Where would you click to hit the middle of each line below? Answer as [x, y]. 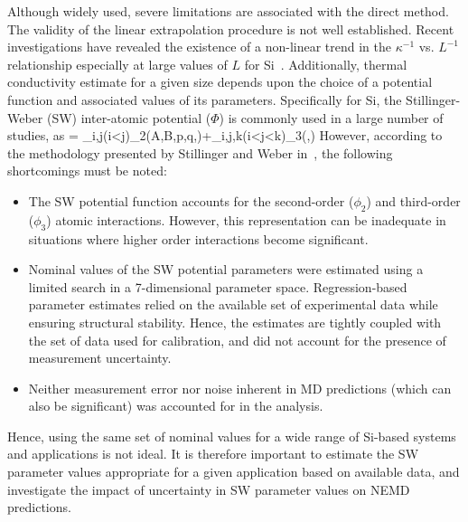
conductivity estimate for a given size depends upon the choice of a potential [220, 82]
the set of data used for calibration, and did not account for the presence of [237, 340]
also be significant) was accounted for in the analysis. [176, 406]
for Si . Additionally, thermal [326, 64]
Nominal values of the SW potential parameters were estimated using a [226, 269]
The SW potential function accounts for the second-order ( [191, 200]
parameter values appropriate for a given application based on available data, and [234, 472]
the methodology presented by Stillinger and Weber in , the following [200, 152]
